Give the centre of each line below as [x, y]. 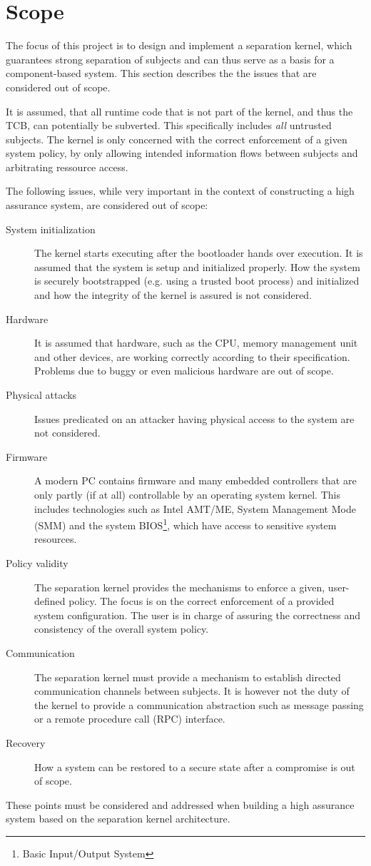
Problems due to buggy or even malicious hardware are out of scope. [184, 371]
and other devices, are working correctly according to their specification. [192, 356]
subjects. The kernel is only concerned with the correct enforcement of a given [177, 139]
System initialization [51, 229]
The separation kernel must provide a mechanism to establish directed [188, 677]
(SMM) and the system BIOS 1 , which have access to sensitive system [185, 524]
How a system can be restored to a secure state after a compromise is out [195, 766]
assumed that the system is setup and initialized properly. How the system [197, 266]
